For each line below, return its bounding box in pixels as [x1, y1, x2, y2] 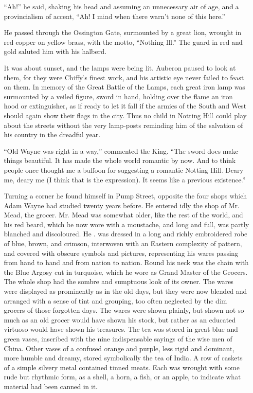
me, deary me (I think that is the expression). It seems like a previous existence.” [4, 174, 246, 184]
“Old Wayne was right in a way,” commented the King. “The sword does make [4, 145, 238, 156]
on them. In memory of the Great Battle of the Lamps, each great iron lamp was [4, 82, 245, 92]
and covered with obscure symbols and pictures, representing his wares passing [4, 248, 238, 258]
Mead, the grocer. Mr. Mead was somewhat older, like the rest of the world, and [4, 210, 243, 220]
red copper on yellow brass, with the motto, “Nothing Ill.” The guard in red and [4, 36, 243, 47]
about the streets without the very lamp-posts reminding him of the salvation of [4, 120, 243, 130]
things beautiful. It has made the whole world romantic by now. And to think [4, 155, 236, 165]
